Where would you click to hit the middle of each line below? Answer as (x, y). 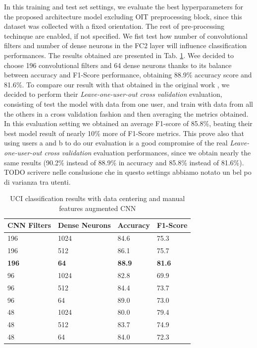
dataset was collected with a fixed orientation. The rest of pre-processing (114, 26)
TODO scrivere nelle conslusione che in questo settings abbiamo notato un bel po (128, 172)
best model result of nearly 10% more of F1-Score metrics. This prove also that (124, 133)
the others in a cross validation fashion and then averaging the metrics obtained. (126, 113)
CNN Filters (29, 225)
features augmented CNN (98, 208)
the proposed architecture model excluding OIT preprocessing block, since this (123, 16)
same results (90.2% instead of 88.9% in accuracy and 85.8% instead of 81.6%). (124, 162)
